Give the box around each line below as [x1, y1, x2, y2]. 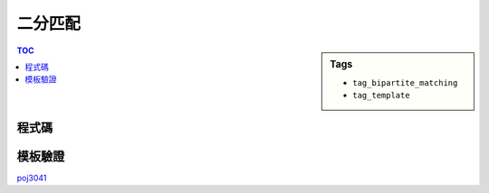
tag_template [352, 90, 411, 101]
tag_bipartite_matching [352, 78, 458, 87]
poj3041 [16, 172, 47, 183]
